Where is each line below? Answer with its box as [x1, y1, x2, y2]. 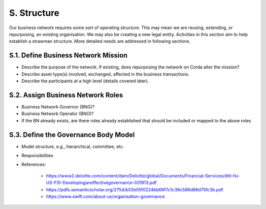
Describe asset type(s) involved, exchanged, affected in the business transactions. [21, 71, 190, 77]
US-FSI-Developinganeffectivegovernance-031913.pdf [46, 180, 157, 186]
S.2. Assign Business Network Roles [9, 91, 123, 99]
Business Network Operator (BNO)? [21, 111, 94, 117]
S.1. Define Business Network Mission [9, 51, 128, 60]
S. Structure [9, 7, 60, 18]
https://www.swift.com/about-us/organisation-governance [46, 193, 165, 199]
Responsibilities [21, 153, 54, 158]
